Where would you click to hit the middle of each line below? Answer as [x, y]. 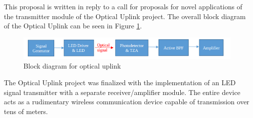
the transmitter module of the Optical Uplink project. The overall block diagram [125, 16]
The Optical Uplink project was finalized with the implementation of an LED [120, 82]
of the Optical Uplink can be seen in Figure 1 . [73, 26]
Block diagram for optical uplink [72, 66]
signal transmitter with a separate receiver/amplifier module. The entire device [122, 92]
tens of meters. [26, 111]
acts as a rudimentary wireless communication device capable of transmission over [127, 102]
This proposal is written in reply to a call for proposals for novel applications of [123, 6]
